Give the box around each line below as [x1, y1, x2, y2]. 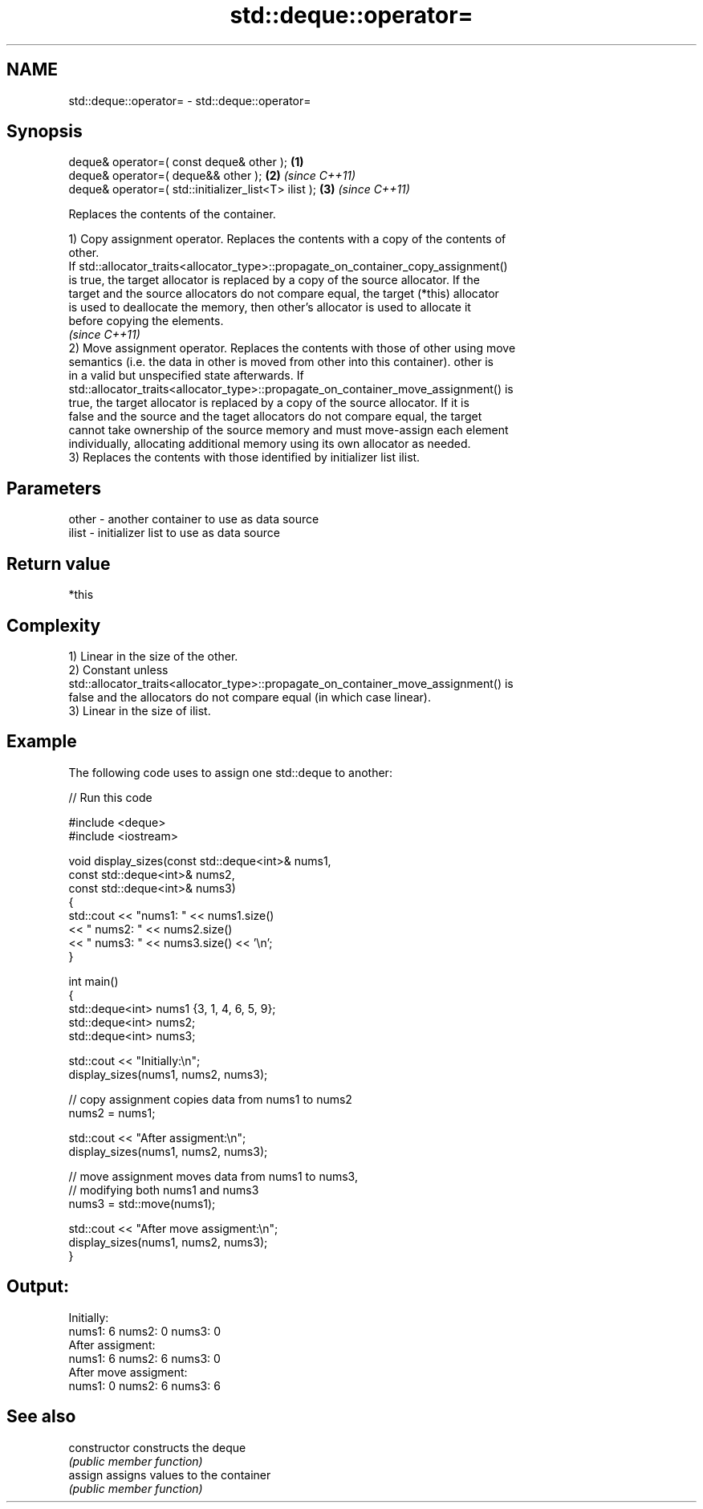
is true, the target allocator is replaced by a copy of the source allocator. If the [68, 273, 480, 287]
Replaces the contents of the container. [68, 207, 276, 222]
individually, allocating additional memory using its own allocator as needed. [68, 437, 471, 451]
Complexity [6, 615, 101, 636]
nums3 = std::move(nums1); [68, 1196, 216, 1210]
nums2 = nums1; [68, 1105, 156, 1120]
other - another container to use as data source [68, 512, 319, 527]
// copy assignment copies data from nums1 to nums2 [68, 1092, 352, 1106]
